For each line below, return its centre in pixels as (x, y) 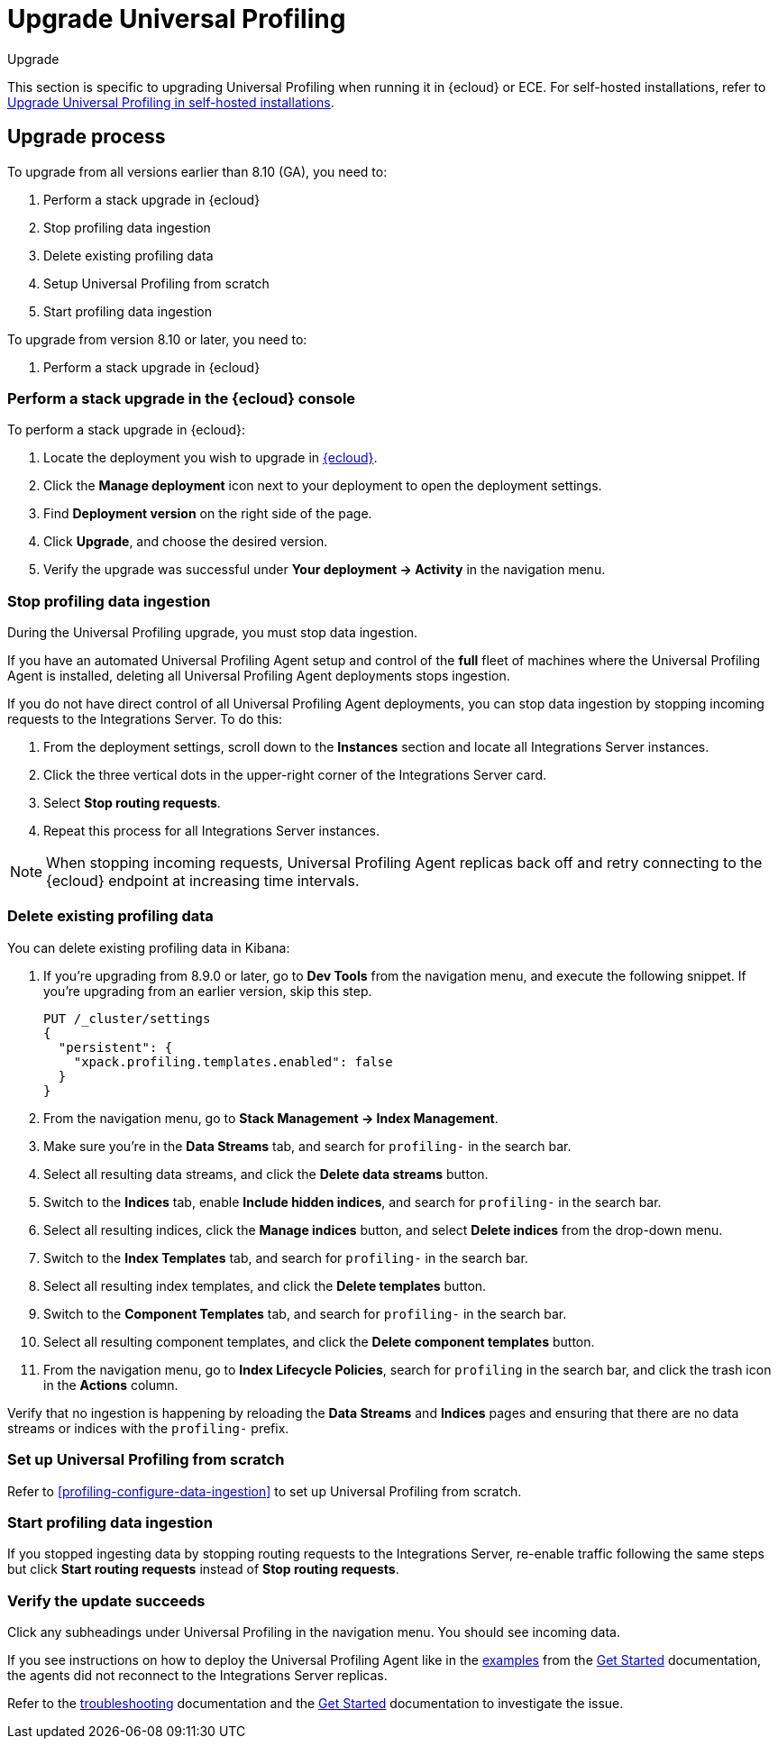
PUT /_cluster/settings (127, 1018)
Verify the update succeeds (106, 1600)
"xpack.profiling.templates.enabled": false (233, 1061)
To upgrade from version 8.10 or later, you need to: (157, 339)
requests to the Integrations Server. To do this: (145, 719)
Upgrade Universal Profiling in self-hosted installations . (171, 102)
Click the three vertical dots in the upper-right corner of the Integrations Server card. (295, 775)
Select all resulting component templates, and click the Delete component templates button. (319, 1341)
